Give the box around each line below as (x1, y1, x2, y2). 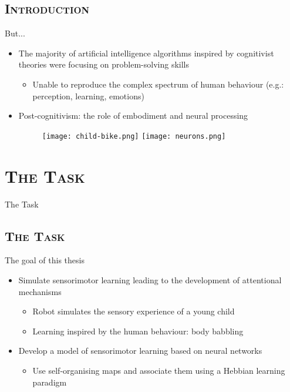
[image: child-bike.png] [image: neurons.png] (42, 132, 226, 140)
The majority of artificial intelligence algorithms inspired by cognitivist (18, 46, 274, 59)
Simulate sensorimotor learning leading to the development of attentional (18, 273, 282, 286)
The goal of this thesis (5, 254, 85, 266)
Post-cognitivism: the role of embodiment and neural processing (18, 109, 248, 122)
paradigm (32, 376, 67, 388)
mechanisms (18, 285, 62, 297)
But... (5, 27, 25, 39)
